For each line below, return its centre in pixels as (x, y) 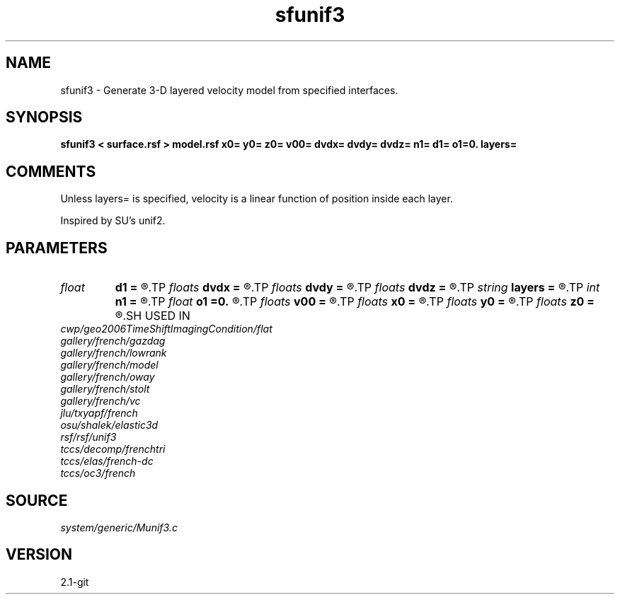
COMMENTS (51, 171)
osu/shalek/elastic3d (109, 425)
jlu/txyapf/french (99, 413)
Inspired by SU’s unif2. (113, 221)
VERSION (39, 555)
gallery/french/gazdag (113, 341)
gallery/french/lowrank (114, 353)
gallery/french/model (109, 365)
